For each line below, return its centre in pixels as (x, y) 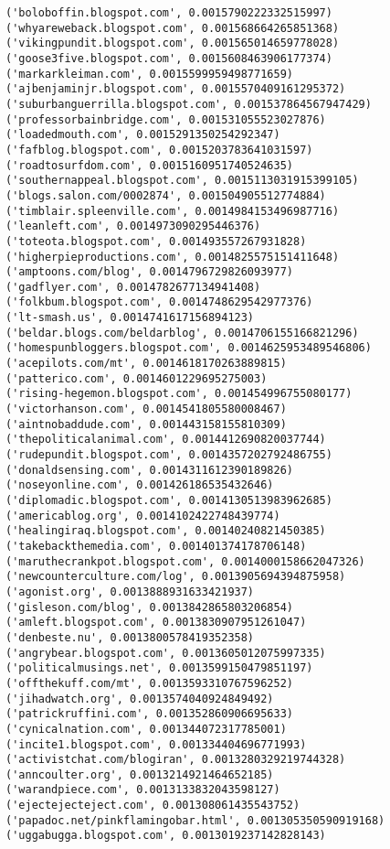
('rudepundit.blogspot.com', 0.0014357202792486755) (169, 455)
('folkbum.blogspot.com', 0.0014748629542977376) (159, 302)
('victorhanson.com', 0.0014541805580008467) (146, 409)
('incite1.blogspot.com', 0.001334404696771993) (156, 744)
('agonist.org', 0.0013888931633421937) (130, 591)
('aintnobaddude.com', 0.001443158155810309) (146, 424)
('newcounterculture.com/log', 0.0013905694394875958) (176, 577)
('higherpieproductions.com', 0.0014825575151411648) (173, 257)
